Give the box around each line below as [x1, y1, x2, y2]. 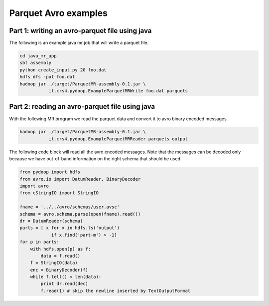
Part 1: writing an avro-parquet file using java [9, 26, 152, 35]
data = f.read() [40, 253, 81, 259]
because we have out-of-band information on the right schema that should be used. [9, 156, 182, 162]
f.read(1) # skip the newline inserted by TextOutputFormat [40, 288, 191, 294]
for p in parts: [19, 239, 60, 245]
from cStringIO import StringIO [19, 190, 99, 196]
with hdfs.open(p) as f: [30, 246, 91, 252]
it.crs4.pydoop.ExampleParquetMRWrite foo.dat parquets [48, 88, 188, 93]
